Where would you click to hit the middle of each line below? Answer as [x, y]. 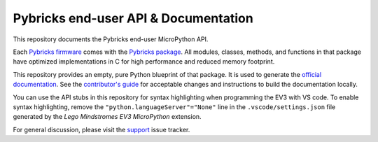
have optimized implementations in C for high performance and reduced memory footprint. [144, 62]
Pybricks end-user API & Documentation [133, 18]
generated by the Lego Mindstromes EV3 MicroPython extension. [107, 117]
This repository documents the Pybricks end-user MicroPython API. [111, 39]
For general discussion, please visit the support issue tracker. [101, 129]
